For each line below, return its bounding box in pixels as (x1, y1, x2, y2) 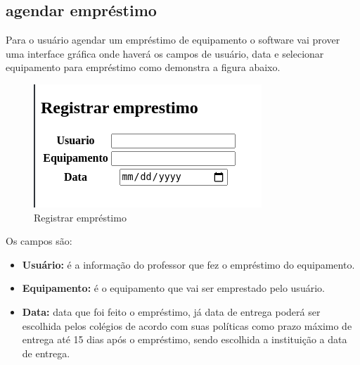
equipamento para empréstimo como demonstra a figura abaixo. (6, 60, 281, 75)
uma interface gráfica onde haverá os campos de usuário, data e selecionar (6, 46, 324, 60)
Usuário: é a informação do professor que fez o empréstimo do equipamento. (22, 257, 355, 271)
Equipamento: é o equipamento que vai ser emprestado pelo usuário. (22, 281, 325, 295)
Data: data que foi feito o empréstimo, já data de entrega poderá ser (22, 304, 321, 319)
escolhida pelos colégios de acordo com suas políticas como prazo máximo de (22, 318, 352, 333)
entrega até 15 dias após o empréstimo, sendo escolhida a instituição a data (22, 332, 347, 347)
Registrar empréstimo (34, 210, 127, 224)
